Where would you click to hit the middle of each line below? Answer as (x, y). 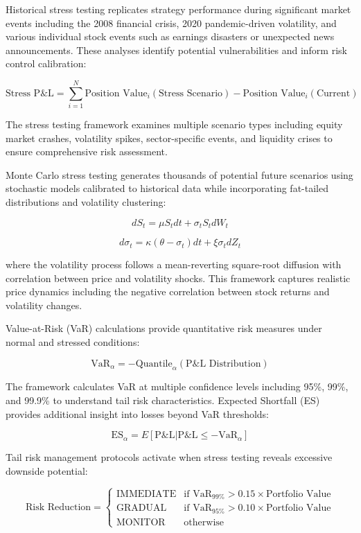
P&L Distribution (223, 364)
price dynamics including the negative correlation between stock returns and (168, 291)
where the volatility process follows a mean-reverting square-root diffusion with (174, 264)
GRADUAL (142, 508)
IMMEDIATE (147, 494)
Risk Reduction (58, 507)
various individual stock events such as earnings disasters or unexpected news (170, 36)
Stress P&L (30, 93)
